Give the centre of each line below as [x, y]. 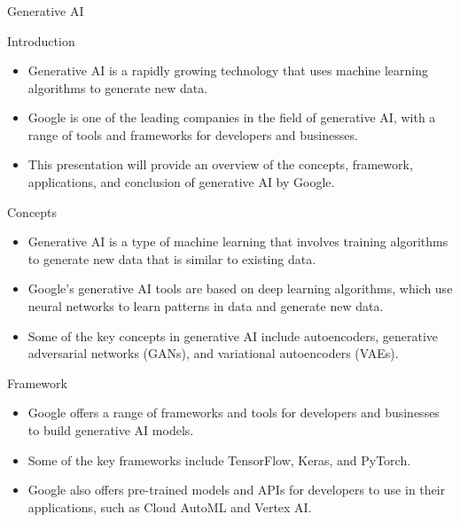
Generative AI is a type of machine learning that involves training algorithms [238, 242]
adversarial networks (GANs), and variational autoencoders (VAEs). [213, 353]
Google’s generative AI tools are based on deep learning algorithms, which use [240, 288]
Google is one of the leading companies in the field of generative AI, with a [232, 117]
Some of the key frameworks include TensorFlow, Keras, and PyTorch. [219, 460]
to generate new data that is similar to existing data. [172, 258]
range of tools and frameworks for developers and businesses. [193, 134]
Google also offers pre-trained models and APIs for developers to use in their [237, 490]
